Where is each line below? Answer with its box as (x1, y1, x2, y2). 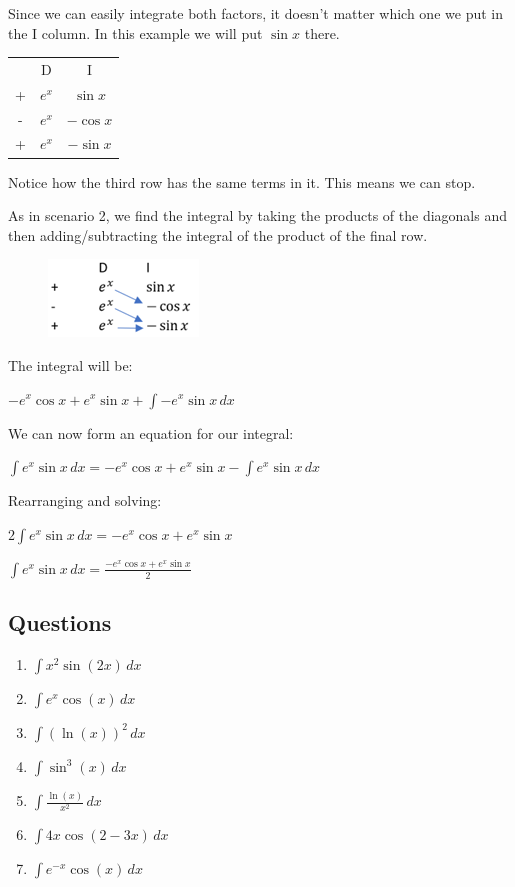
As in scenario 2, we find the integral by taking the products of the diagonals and (8, 205, 507, 226)
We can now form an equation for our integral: (8, 422, 294, 443)
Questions (8, 607, 112, 638)
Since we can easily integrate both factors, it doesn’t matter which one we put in (8, 3, 503, 23)
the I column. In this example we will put (8, 22, 263, 43)
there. (304, 22, 340, 43)
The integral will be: (8, 354, 133, 375)
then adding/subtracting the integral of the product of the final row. (8, 224, 428, 245)
